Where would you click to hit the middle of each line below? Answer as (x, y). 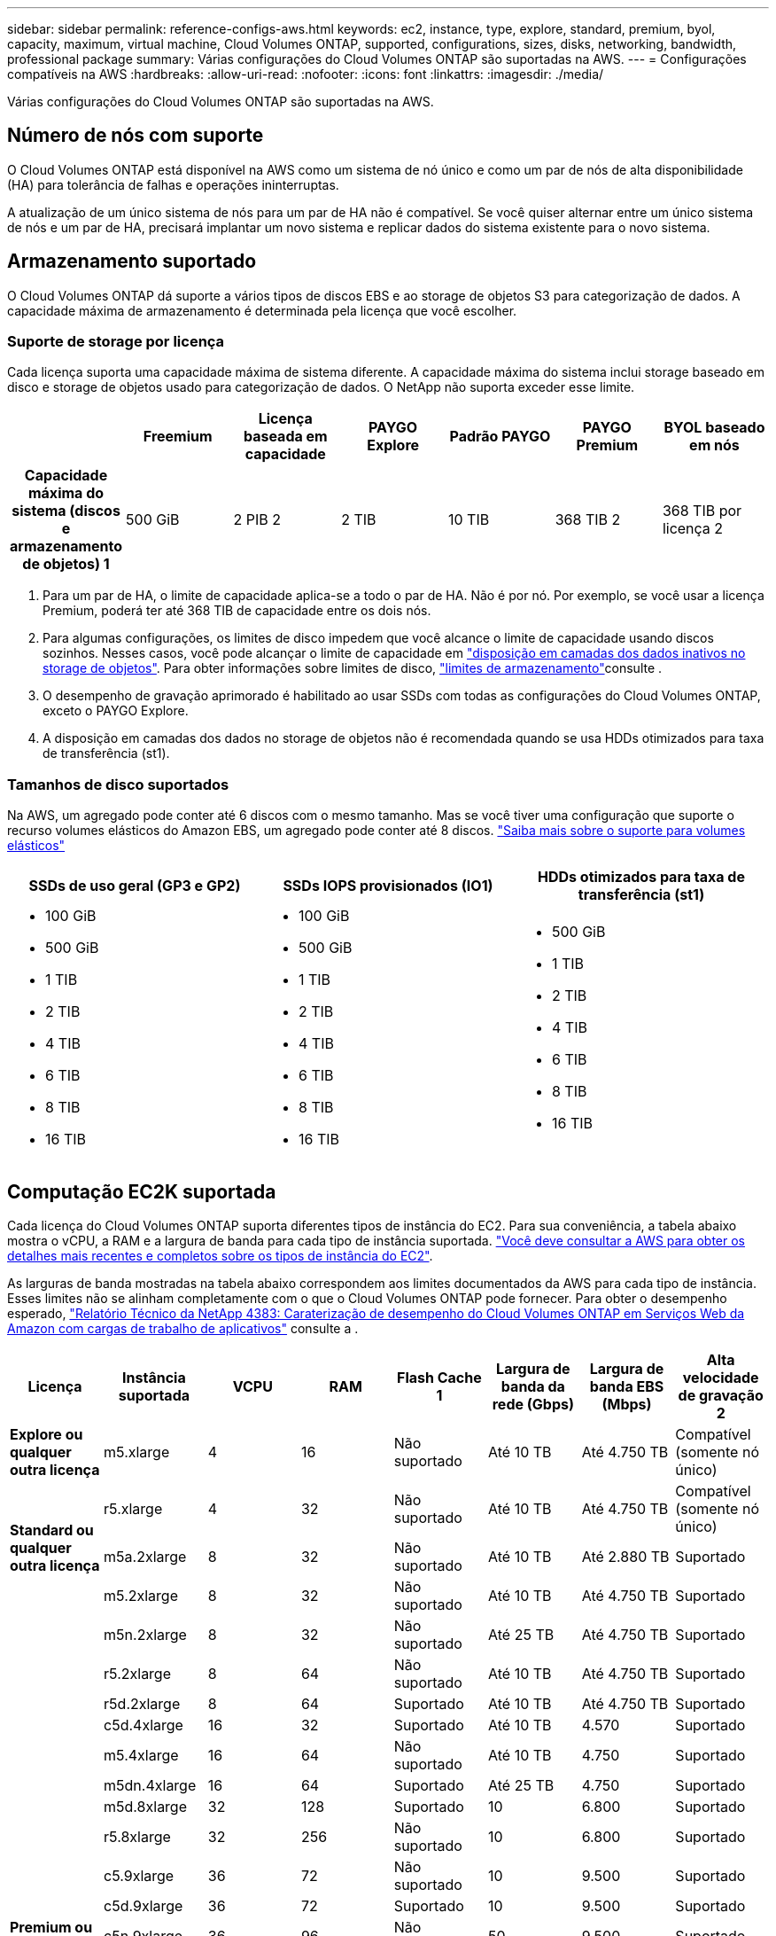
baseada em (285, 437)
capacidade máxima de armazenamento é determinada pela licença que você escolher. (262, 310)
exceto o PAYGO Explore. (116, 711)
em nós (714, 445)
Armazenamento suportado (132, 262)
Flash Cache (439, 1378)
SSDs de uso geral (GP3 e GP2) (135, 886)
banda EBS (627, 1387)
